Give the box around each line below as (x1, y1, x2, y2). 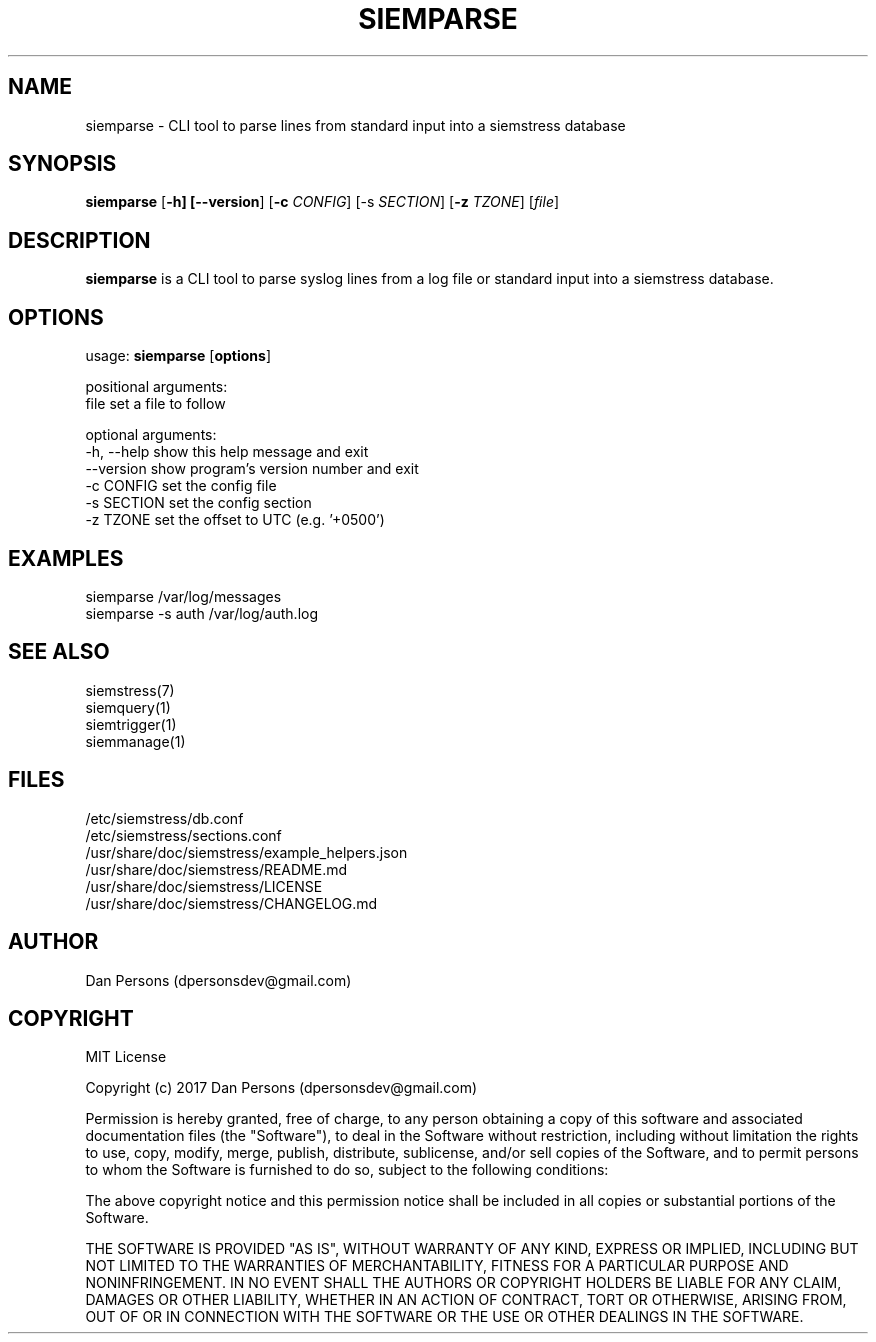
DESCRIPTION (8, 227, 151, 253)
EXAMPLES (8, 545, 124, 571)
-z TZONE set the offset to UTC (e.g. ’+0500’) (85, 511, 385, 529)
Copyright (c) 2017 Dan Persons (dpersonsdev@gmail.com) (85, 1079, 478, 1097)
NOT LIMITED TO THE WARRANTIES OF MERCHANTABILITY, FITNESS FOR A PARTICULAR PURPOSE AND (85, 1257, 789, 1275)
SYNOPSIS (8, 151, 117, 177)
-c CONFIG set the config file (85, 477, 277, 495)
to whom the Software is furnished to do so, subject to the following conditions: (85, 1161, 609, 1179)
